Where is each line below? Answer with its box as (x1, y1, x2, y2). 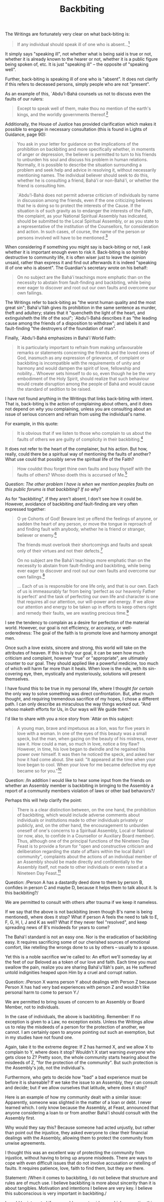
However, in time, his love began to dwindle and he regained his (17, 746, 145, 752)
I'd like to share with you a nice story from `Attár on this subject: (5, 716, 134, 722)
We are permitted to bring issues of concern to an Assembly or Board (5, 999, 145, 1005)
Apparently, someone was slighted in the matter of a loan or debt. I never (5, 1100, 152, 1105)
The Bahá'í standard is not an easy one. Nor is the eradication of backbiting (5, 934, 157, 940)
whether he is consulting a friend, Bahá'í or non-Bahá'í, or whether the (17, 177, 159, 183)
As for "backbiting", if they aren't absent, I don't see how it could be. (5, 496, 143, 502)
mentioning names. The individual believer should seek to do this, (17, 172, 149, 178)
